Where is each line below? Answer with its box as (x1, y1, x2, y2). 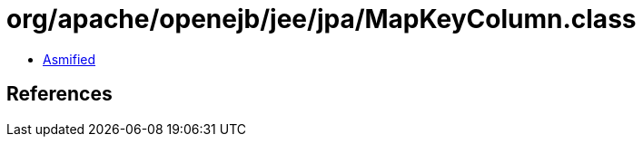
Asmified (43, 51, 96, 67)
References (6, 82, 113, 106)
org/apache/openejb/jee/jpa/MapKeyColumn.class (6, 4, 637, 34)
